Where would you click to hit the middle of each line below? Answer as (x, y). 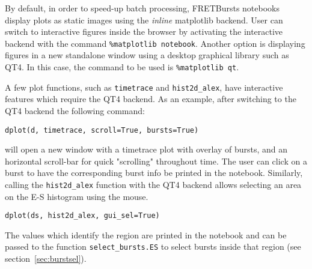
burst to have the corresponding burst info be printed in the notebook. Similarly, (154, 173)
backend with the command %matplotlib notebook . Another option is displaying (155, 43)
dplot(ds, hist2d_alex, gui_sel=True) (82, 216)
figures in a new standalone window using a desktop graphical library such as (147, 55)
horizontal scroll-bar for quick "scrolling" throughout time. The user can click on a (156, 161)
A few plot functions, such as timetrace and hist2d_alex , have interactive (144, 87)
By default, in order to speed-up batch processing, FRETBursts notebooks (142, 8)
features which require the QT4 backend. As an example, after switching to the (151, 99)
